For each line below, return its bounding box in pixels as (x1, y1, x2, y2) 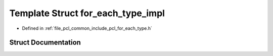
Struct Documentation (9, 38, 81, 47)
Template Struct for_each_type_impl (9, 8, 165, 19)
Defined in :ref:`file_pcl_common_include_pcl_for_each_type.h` (22, 25, 153, 31)
